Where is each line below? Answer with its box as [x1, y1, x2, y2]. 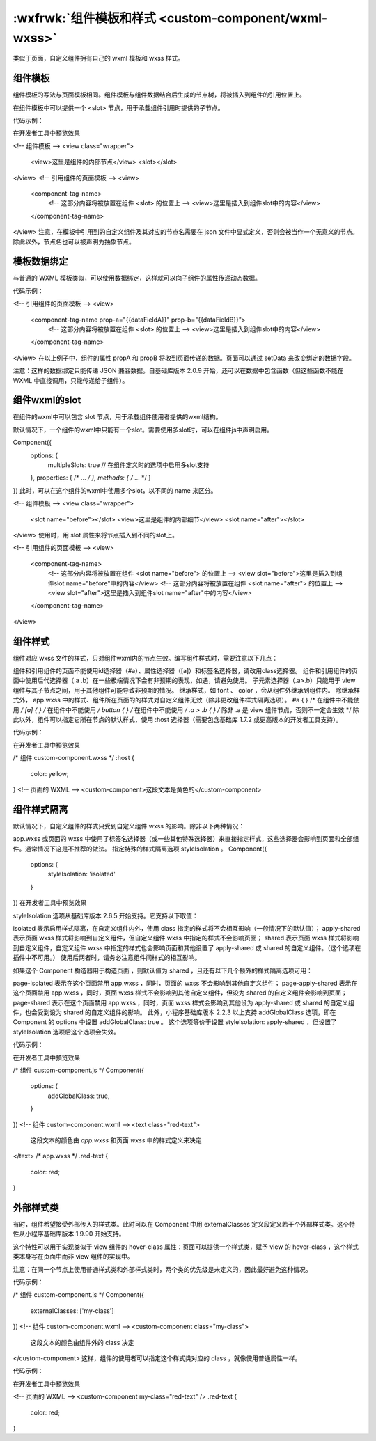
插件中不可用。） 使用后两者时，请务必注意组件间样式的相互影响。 [13, 954, 201, 962]
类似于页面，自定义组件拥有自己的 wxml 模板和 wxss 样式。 [13, 54, 185, 63]
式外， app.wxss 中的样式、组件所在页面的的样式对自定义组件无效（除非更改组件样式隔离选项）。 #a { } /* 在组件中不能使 [13, 696, 360, 704]
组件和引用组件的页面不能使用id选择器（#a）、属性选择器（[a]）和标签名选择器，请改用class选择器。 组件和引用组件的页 [13, 667, 358, 675]
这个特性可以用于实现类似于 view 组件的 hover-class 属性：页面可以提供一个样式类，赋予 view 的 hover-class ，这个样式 [13, 1243, 359, 1251]
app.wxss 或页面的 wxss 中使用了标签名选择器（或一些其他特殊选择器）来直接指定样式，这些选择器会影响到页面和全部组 [13, 835, 359, 843]
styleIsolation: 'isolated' [47, 870, 116, 879]
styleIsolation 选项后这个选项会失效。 [13, 1027, 120, 1036]
